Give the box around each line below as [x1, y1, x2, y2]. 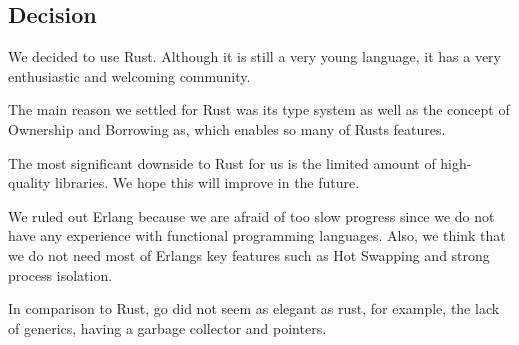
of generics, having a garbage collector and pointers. [8, 317, 327, 338]
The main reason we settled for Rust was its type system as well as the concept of [8, 99, 510, 120]
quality [8, 172, 51, 193]
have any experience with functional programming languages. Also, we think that [8, 225, 506, 246]
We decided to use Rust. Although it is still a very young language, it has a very [8, 46, 501, 67]
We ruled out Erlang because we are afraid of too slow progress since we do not [8, 205, 495, 226]
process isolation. [8, 264, 113, 285]
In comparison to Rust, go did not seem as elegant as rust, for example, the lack [8, 298, 500, 319]
